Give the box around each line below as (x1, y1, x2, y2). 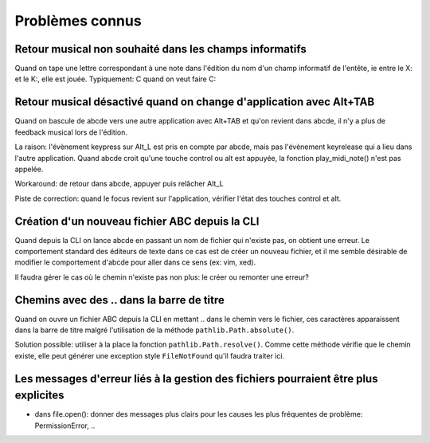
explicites (14, 389, 64, 402)
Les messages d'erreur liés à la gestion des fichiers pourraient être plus (14, 371, 378, 386)
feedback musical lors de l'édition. (14, 127, 127, 137)
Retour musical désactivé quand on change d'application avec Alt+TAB (14, 96, 375, 109)
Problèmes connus (14, 12, 143, 29)
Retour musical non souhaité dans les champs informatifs (14, 42, 307, 56)
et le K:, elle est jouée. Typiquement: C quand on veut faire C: (14, 74, 217, 84)
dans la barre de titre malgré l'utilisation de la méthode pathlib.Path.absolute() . (14, 325, 295, 335)
